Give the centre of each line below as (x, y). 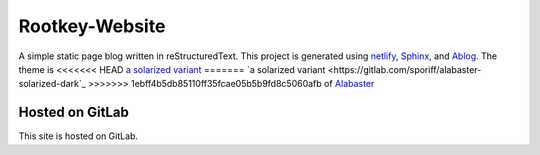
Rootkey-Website (92, 26)
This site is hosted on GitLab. (78, 136)
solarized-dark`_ (52, 84)
